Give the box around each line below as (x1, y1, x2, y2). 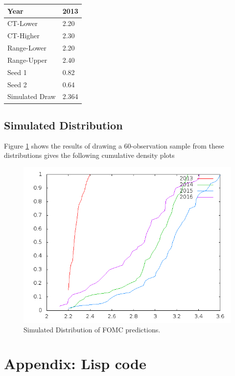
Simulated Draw (7, 91, 56, 101)
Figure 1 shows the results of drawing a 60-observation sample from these (4, 140, 224, 150)
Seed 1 (7, 67, 27, 77)
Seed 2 (7, 79, 27, 89)
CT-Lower (7, 18, 38, 28)
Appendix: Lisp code (4, 353, 146, 374)
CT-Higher (7, 30, 40, 41)
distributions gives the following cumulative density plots (4, 150, 175, 160)
